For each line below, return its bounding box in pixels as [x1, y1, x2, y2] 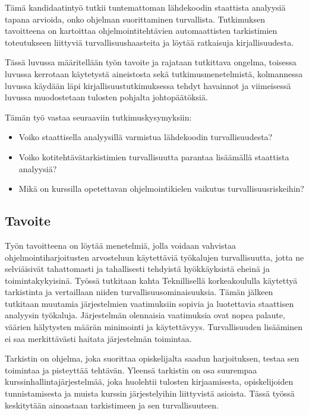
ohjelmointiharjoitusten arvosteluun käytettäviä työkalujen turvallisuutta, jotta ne [5, 251, 304, 263]
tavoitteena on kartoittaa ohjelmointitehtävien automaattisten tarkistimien [5, 24, 278, 37]
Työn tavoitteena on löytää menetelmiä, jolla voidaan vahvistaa [5, 239, 236, 251]
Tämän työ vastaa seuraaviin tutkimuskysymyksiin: [5, 110, 192, 123]
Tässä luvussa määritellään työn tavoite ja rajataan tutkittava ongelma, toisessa [5, 56, 297, 68]
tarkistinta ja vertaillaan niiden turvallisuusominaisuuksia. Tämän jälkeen [5, 286, 273, 298]
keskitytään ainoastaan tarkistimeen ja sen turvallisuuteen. [5, 398, 219, 411]
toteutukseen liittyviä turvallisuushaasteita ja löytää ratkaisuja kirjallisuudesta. [5, 36, 294, 48]
